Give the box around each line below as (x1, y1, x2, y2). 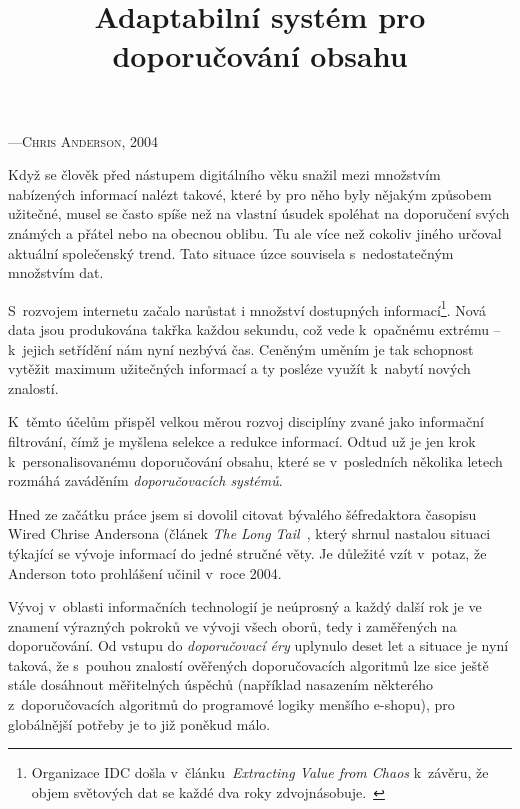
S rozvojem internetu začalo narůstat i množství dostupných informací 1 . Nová (8, 296, 486, 320)
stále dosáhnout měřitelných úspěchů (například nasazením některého (8, 674, 434, 695)
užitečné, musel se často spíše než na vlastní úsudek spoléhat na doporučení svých (8, 203, 510, 224)
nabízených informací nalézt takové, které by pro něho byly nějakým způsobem (8, 183, 492, 204)
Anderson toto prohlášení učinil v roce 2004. (8, 562, 282, 583)
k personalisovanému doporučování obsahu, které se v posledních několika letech (8, 450, 503, 471)
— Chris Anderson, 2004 (8, 130, 159, 151)
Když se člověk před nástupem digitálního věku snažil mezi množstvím (8, 164, 441, 185)
